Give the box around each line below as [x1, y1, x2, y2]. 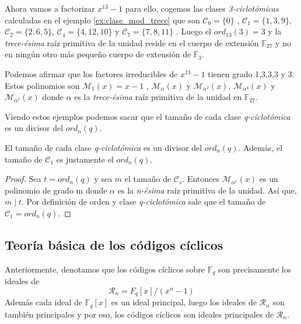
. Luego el [176, 25, 211, 37]
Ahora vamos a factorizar [5, 2, 95, 14]
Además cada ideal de [5, 296, 83, 308]
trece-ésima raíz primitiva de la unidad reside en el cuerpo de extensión [5, 36, 259, 49]
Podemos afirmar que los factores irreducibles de [5, 67, 178, 80]
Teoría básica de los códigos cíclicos [5, 235, 223, 253]
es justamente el [56, 153, 114, 165]
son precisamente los [218, 263, 292, 275]
